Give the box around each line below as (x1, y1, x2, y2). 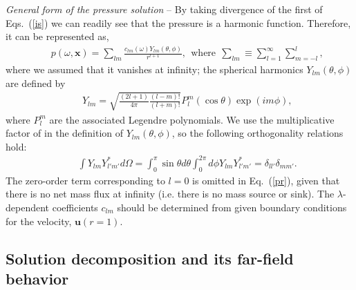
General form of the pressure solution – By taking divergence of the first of (6, 2, 323, 16)
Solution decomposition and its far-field (6, 247, 294, 269)
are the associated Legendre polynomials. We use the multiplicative (49, 112, 335, 126)
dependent (6, 200, 50, 214)
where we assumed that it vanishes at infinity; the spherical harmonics (6, 61, 303, 76)
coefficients (52, 200, 98, 214)
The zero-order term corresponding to (6, 173, 165, 187)
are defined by (6, 75, 66, 90)
